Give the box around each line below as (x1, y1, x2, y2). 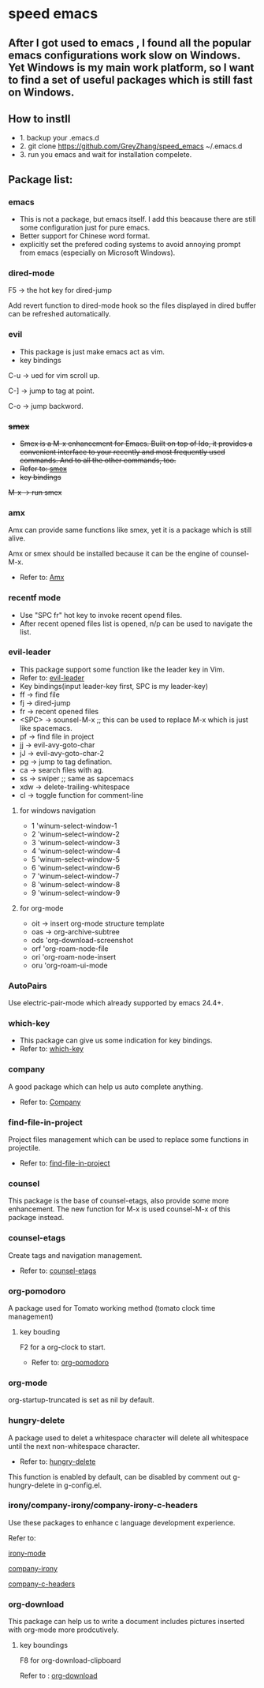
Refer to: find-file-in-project (19, 1158, 110, 1168)
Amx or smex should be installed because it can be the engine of (8, 549, 219, 559)
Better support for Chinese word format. (19, 231, 151, 241)
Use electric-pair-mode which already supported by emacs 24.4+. (8, 998, 224, 1008)
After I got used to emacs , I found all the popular (8, 36, 252, 50)
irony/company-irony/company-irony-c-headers (8, 1500, 199, 1511)
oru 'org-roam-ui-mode (31, 960, 108, 970)
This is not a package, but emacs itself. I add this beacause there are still (19, 215, 256, 224)
